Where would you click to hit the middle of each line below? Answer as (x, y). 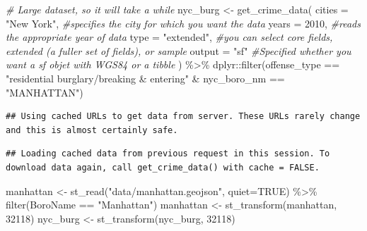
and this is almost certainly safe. (92, 130)
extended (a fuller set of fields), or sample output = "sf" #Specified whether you (179, 50)
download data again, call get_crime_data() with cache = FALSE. (163, 167)
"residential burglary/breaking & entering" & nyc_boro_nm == (145, 78)
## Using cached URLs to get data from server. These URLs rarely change (183, 117)
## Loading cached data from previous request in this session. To (168, 154)
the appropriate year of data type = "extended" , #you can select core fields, (169, 37)
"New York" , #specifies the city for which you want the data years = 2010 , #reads (183, 23)
